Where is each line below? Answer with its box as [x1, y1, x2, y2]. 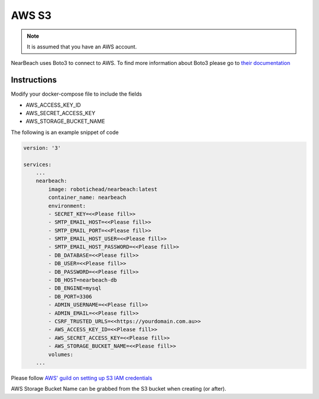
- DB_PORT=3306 [48, 293, 93, 300]
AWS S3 [11, 9, 52, 22]
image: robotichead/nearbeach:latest [48, 186, 158, 192]
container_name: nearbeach [48, 194, 126, 201]
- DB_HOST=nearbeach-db [48, 277, 118, 283]
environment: [48, 202, 86, 209]
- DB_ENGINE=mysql [48, 285, 102, 292]
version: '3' [23, 145, 61, 151]
